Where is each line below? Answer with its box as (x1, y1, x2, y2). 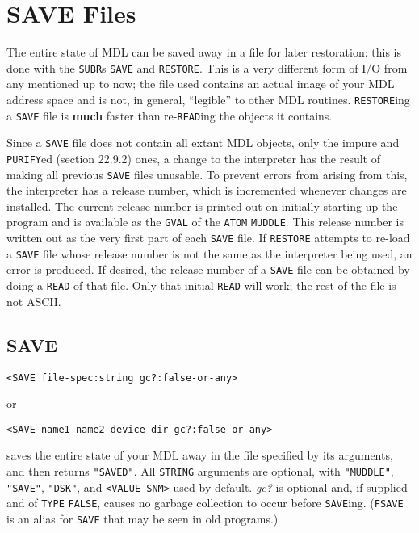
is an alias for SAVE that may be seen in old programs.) (6, 510, 279, 527)
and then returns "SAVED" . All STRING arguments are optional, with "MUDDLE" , (6, 463, 394, 480)
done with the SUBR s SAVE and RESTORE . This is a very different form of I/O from (6, 59, 408, 76)
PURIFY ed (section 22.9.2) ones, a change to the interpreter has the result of (6, 149, 380, 166)
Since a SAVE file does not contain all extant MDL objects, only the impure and (6, 134, 400, 151)
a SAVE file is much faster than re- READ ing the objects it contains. (6, 107, 333, 124)
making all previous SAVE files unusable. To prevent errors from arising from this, (6, 166, 408, 183)
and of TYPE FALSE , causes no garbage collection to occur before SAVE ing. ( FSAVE (6, 494, 404, 511)
